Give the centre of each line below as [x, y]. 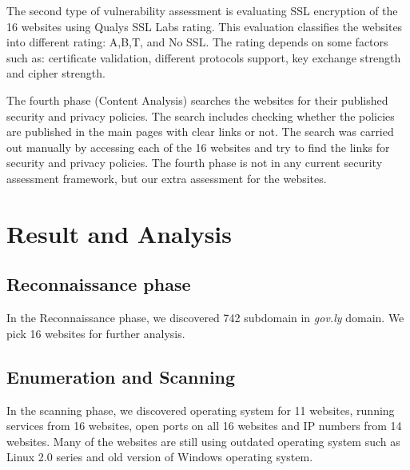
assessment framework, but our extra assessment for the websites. [167, 178]
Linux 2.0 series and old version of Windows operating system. [160, 457]
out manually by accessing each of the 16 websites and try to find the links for [198, 147]
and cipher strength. [56, 73]
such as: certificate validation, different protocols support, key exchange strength [204, 57]
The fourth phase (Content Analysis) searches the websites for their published [197, 100]
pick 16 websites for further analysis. [96, 333]
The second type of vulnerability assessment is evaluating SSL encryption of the [202, 10]
